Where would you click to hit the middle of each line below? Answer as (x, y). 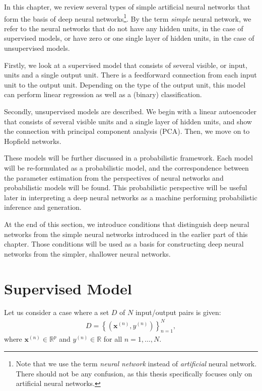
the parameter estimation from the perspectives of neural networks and (114, 177)
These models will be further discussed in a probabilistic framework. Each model (128, 158)
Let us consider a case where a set (57, 312)
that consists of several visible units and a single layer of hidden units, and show (128, 121)
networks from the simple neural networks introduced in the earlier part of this (126, 234)
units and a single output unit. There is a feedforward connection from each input (130, 75)
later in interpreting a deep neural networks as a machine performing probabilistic (131, 197)
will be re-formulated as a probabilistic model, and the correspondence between (126, 167)
